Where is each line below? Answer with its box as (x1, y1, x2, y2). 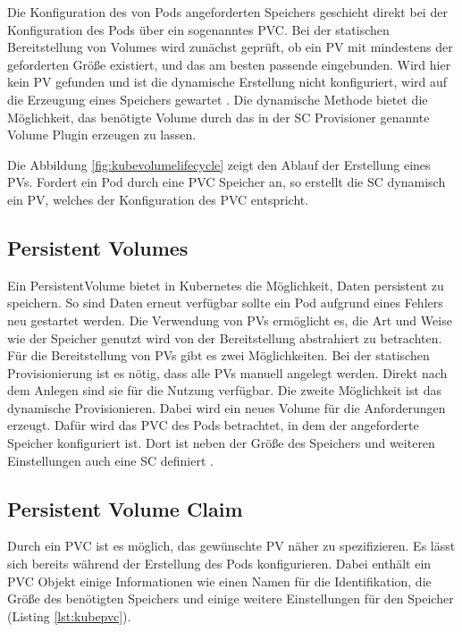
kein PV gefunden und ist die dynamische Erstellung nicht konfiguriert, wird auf (7, 72, 448, 91)
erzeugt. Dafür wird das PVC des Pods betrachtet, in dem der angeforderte (7, 416, 419, 434)
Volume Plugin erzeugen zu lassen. (7, 125, 197, 144)
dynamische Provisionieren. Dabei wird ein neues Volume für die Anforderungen (7, 398, 446, 417)
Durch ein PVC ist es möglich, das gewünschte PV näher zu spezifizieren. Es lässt (7, 536, 456, 555)
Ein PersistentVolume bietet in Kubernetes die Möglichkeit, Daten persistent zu (7, 275, 444, 294)
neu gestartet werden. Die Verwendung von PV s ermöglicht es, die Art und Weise (7, 310, 452, 329)
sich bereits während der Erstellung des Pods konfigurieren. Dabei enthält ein (7, 554, 432, 573)
